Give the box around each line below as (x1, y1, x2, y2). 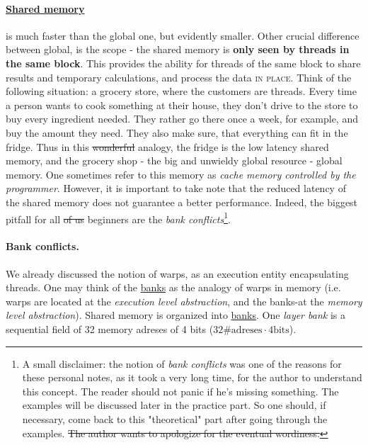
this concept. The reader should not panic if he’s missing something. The (22, 383, 339, 398)
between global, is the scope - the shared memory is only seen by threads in (6, 42, 350, 57)
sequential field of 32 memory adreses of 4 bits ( (6, 321, 214, 336)
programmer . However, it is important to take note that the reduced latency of (6, 181, 346, 196)
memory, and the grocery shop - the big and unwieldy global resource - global (6, 153, 343, 168)
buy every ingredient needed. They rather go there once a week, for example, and (6, 111, 358, 126)
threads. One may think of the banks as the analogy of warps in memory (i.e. (6, 280, 341, 295)
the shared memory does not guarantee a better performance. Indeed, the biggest (6, 194, 358, 209)
